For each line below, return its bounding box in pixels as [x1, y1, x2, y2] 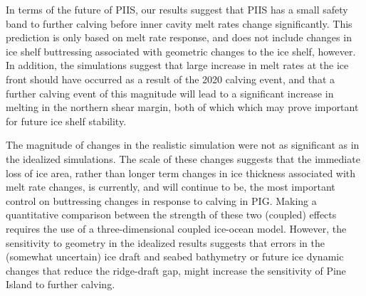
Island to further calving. [6, 277, 115, 292]
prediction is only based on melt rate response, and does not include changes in [6, 30, 352, 45]
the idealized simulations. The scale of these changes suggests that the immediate [6, 151, 360, 166]
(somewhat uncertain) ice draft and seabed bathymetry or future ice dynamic [6, 249, 344, 264]
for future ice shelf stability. [6, 113, 127, 128]
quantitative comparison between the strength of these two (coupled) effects [6, 207, 337, 222]
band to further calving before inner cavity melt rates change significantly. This [6, 16, 352, 31]
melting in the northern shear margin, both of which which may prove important [6, 100, 359, 115]
